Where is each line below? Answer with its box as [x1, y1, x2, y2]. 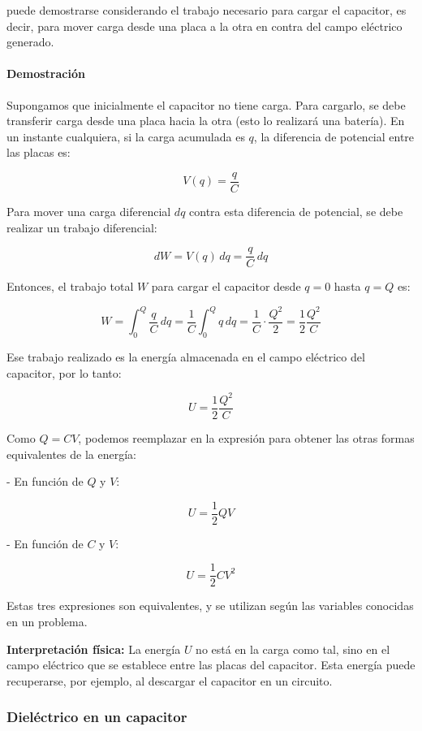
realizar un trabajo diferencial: [6, 218, 157, 236]
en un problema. [6, 613, 88, 629]
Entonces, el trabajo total [6, 278, 134, 295]
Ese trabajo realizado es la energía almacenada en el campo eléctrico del [6, 348, 365, 365]
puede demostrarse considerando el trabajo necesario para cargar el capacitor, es [6, 2, 407, 18]
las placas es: [6, 144, 71, 161]
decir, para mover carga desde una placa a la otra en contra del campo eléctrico [6, 17, 403, 34]
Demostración [6, 65, 85, 82]
